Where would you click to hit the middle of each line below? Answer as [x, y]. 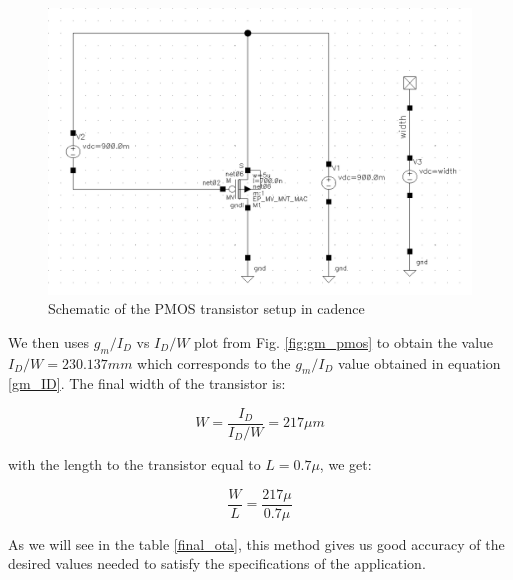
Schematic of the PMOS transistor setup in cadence [206, 308]
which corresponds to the [214, 362]
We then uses [49, 341]
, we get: [345, 463]
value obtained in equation [419, 362]
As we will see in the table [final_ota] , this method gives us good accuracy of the [256, 543]
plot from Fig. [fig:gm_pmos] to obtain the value [344, 341]
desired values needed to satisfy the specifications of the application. [217, 563]
